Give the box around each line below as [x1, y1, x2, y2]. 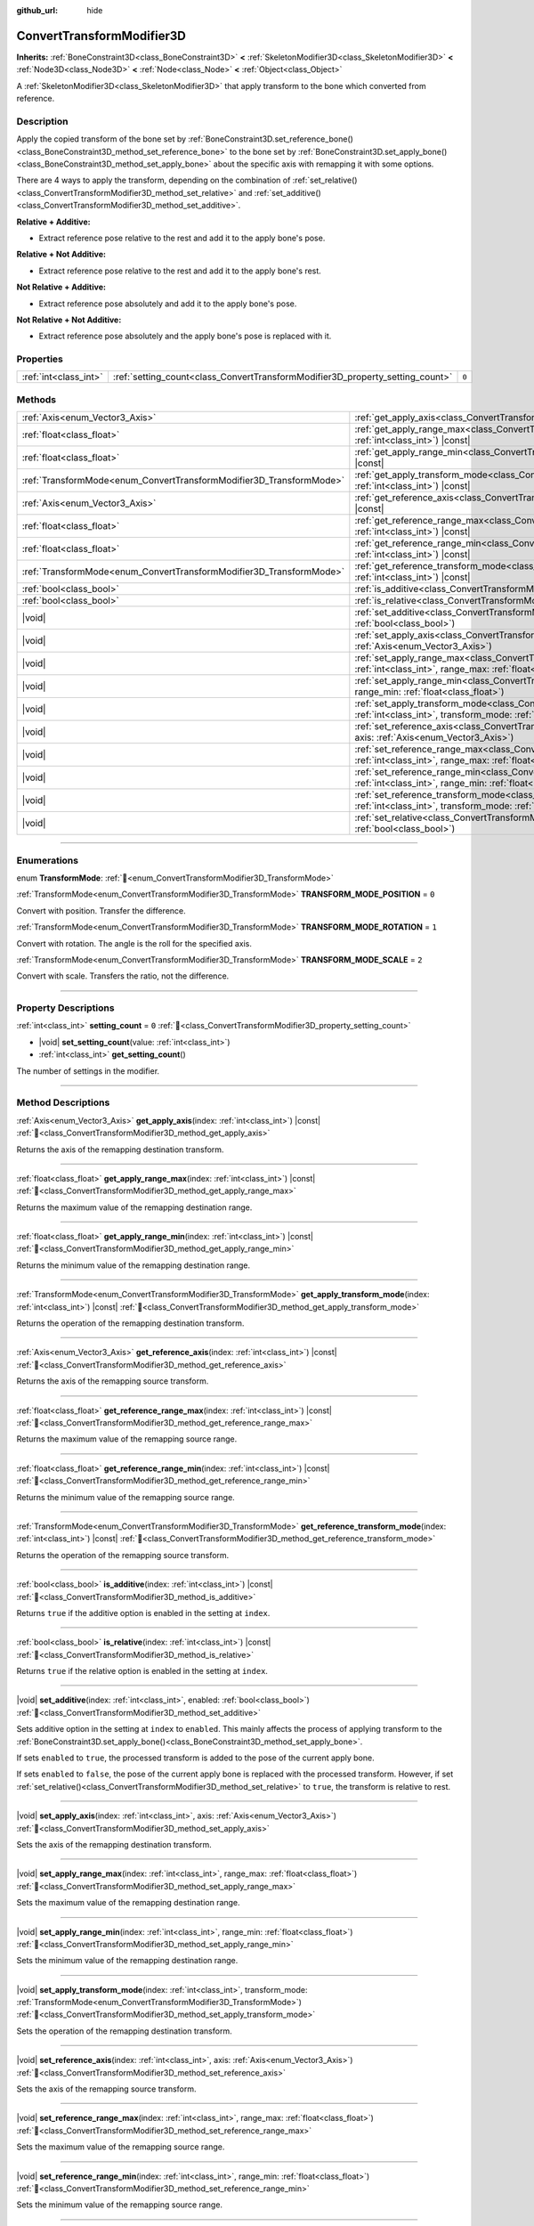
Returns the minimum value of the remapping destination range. [16, 1260, 251, 1271]
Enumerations [16, 854, 79, 866]
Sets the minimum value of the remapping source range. [16, 2199, 222, 2210]
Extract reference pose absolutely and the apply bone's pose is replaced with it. [38, 330, 332, 342]
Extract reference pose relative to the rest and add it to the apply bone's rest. [38, 265, 322, 276]
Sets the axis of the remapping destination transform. [16, 1839, 213, 1849]
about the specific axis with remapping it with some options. [213, 158, 434, 169]
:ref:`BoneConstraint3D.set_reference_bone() [188, 134, 353, 144]
